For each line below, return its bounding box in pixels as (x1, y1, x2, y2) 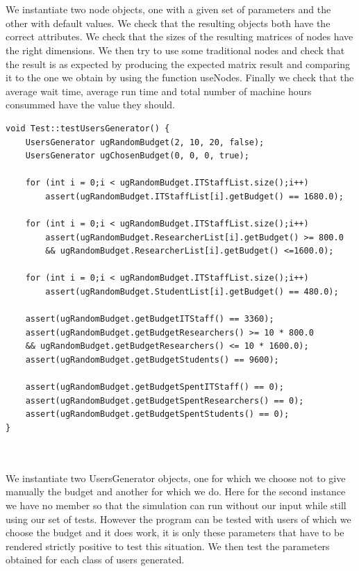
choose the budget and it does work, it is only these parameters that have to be (6, 525, 344, 540)
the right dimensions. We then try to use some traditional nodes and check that (6, 42, 345, 57)
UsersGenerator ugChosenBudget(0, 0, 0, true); (25, 151, 249, 161)
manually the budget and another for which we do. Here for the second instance (6, 484, 346, 499)
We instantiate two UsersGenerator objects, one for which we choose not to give (6, 470, 346, 485)
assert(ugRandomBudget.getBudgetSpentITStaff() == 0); (25, 382, 284, 392)
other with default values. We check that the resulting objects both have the (6, 15, 331, 30)
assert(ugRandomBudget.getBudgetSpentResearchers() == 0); (25, 395, 304, 406)
